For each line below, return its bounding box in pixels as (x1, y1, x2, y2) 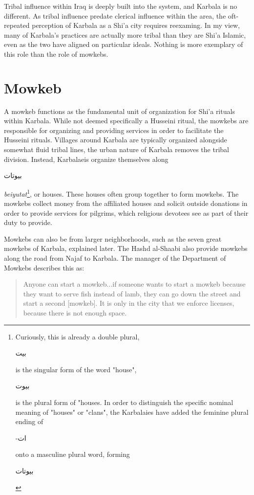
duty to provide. (4, 217, 52, 227)
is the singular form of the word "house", (15, 364, 137, 374)
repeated (4, 20, 30, 30)
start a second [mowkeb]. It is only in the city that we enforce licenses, (23, 298, 234, 308)
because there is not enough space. (23, 308, 127, 318)
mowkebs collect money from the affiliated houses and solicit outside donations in (4, 198, 248, 208)
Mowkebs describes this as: (4, 262, 85, 272)
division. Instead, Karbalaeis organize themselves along (4, 154, 169, 164)
